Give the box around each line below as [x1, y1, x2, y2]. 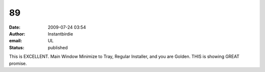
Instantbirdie [48, 31, 73, 36]
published [48, 44, 68, 51]
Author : [9, 31, 26, 36]
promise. [9, 60, 27, 66]
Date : [9, 24, 21, 30]
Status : [9, 44, 25, 51]
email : [9, 38, 22, 44]
